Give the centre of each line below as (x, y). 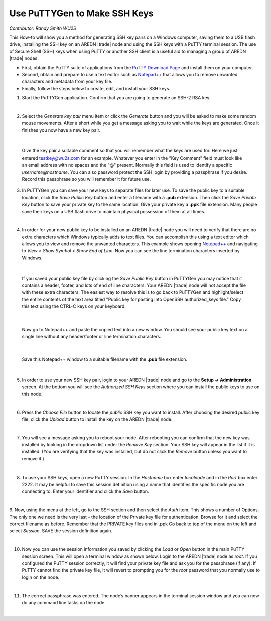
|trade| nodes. (24, 58)
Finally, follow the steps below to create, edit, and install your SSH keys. (96, 88)
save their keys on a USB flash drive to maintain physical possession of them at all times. (114, 211)
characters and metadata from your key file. (67, 82)
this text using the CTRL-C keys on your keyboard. (74, 306)
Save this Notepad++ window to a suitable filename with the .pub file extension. (105, 359)
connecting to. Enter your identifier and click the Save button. (85, 491)
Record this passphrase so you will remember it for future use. (86, 179)
